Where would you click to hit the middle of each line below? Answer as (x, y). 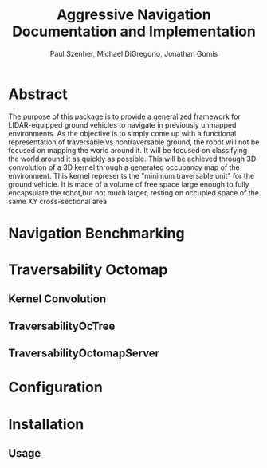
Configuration (56, 387)
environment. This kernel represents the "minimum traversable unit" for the (132, 175)
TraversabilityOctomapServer (84, 354)
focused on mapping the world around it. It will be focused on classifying (128, 150)
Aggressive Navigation (134, 15)
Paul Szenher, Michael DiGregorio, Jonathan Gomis (134, 53)
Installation (46, 424)
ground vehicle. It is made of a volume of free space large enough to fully (129, 184)
